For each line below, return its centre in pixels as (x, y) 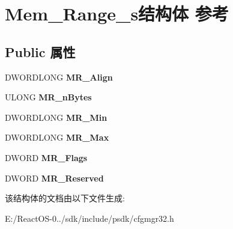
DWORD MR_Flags (46, 157)
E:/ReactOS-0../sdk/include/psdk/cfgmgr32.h (89, 218)
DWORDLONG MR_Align (59, 77)
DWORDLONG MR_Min (56, 117)
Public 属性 (40, 51)
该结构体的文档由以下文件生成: (65, 198)
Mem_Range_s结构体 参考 (117, 14)
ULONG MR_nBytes (48, 97)
